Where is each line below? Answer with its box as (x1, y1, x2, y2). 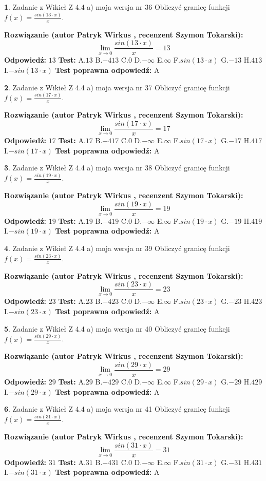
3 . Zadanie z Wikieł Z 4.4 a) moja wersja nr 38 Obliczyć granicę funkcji (4, 162, 230, 173)
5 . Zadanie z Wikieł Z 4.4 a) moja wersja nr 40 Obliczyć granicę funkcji (4, 323, 230, 334)
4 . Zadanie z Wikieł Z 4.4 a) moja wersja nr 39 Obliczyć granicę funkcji (4, 242, 230, 253)
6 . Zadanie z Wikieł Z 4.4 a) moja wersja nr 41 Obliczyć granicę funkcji (4, 403, 230, 414)
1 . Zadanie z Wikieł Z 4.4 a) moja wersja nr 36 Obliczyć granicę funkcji (4, 2, 230, 12)
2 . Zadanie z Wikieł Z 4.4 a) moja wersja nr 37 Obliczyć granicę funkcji (4, 82, 230, 92)
